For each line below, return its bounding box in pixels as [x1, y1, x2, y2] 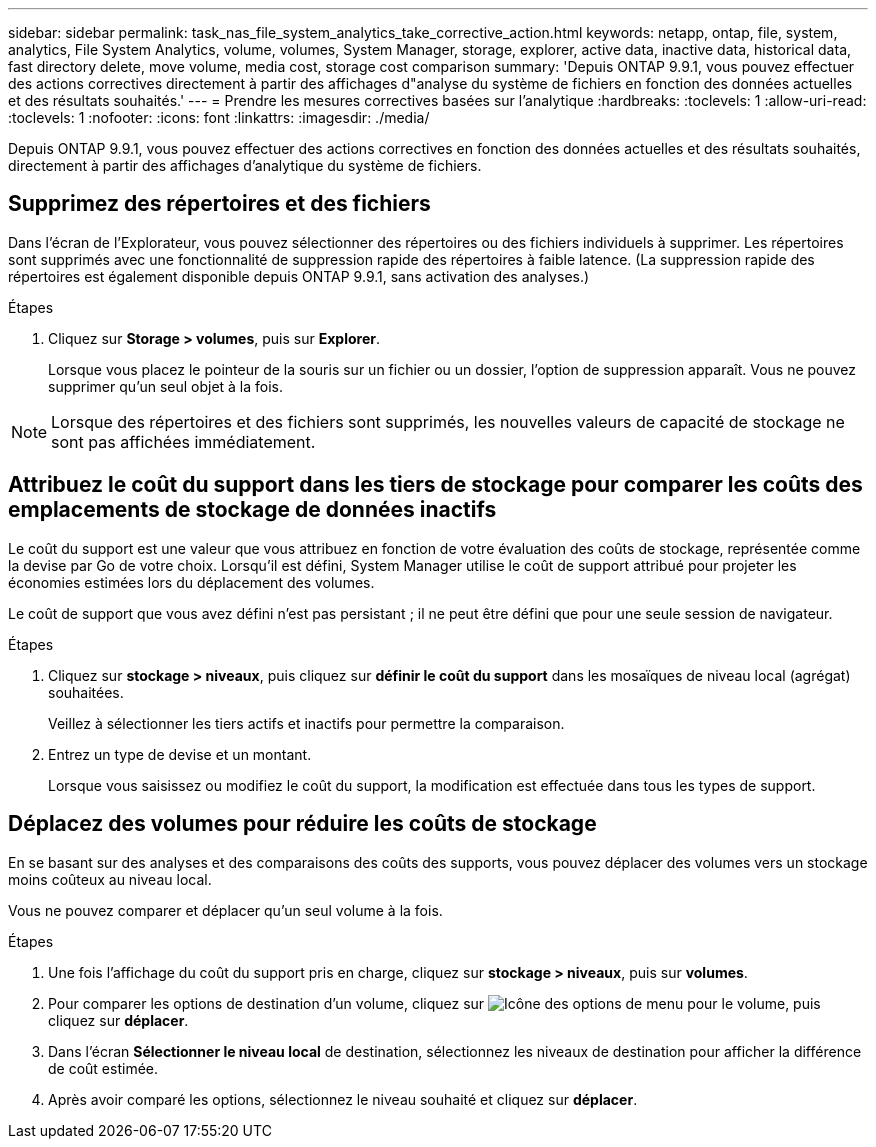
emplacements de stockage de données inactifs [8, 497, 497, 523]
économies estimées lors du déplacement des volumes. [8, 573, 375, 591]
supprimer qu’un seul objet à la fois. [48, 377, 284, 395]
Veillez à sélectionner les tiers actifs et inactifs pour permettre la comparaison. [48, 714, 565, 732]
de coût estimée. [48, 1059, 159, 1077]
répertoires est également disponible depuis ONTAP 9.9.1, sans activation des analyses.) [8, 267, 590, 285]
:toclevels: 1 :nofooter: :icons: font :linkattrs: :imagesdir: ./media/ [8, 109, 430, 126]
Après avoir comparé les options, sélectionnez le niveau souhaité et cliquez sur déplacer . [48, 1090, 638, 1108]
